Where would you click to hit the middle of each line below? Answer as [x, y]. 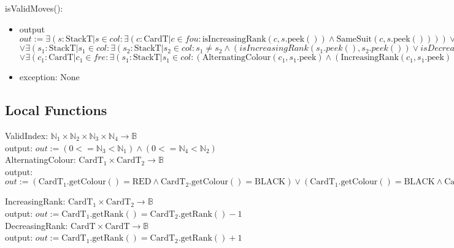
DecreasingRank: [37, 225]
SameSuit [354, 39]
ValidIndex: [27, 135]
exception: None [49, 77]
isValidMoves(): [34, 8]
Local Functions [56, 110]
